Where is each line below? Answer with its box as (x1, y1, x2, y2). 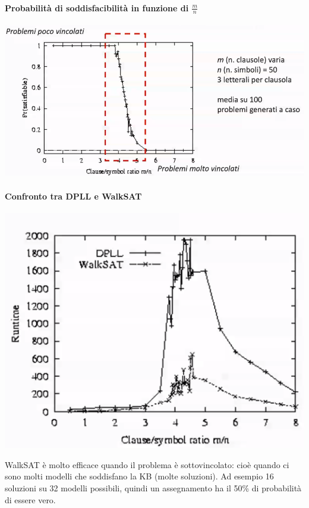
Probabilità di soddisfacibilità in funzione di (5, 1, 189, 14)
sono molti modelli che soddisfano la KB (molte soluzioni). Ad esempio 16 (5, 470, 274, 482)
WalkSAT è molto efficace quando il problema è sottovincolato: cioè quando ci (5, 458, 289, 470)
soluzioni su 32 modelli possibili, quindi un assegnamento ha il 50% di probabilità (5, 481, 302, 494)
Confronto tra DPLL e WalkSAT (5, 189, 142, 202)
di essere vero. (5, 493, 56, 506)
